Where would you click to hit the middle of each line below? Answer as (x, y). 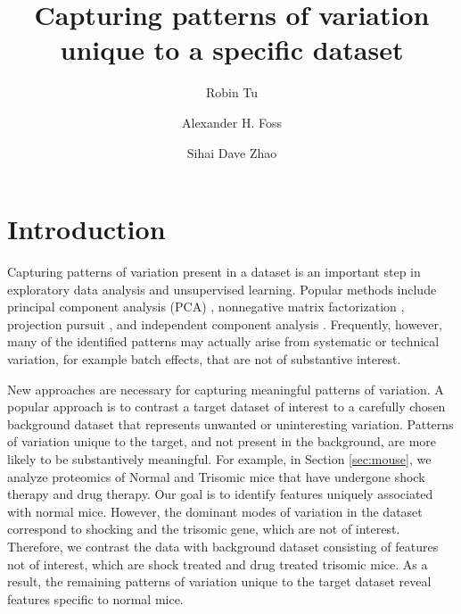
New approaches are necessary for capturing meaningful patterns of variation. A (226, 389)
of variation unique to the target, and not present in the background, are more (222, 441)
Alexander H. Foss (232, 122)
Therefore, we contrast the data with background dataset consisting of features (223, 546)
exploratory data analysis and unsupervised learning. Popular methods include (222, 289)
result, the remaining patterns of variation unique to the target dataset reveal (219, 581)
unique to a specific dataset (232, 50)
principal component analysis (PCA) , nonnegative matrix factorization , (206, 307)
